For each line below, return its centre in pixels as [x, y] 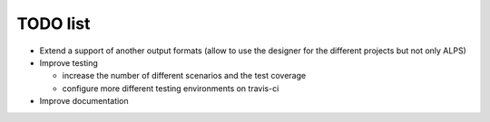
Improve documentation [84, 101]
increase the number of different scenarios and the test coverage [184, 76]
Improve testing [69, 62]
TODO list [54, 23]
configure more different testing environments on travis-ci [171, 88]
